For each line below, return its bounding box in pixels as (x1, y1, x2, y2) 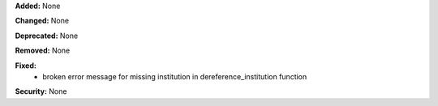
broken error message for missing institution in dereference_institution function (42, 71, 307, 81)
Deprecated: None (15, 31, 79, 40)
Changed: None (15, 16, 69, 26)
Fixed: (15, 61, 36, 70)
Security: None (15, 87, 67, 96)
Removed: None (15, 45, 71, 56)
